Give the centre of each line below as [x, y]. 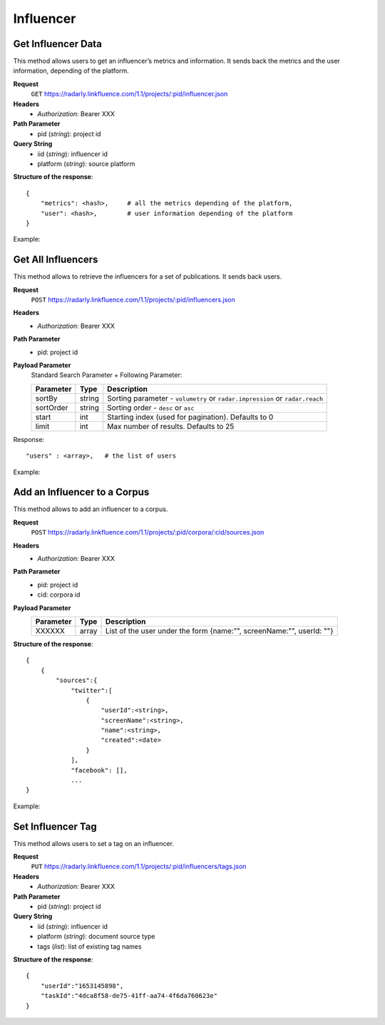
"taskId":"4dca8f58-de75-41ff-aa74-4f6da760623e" [129, 996]
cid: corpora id [59, 594]
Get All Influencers [56, 260]
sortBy [46, 398]
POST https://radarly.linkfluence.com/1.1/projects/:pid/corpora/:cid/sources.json [148, 532]
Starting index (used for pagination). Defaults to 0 [190, 417]
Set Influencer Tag [55, 826]
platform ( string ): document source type [96, 937]
